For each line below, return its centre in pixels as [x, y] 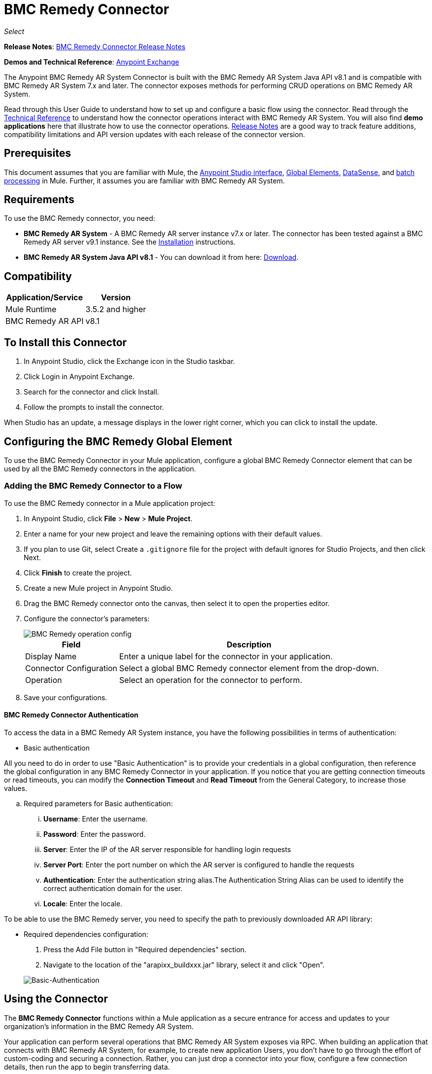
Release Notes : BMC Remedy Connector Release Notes [95, 46]
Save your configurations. [66, 697]
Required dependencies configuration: [86, 934]
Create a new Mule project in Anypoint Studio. [98, 588]
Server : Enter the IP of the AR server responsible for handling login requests [167, 849]
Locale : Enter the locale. [83, 903]
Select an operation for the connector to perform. [211, 680]
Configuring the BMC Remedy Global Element [118, 441]
